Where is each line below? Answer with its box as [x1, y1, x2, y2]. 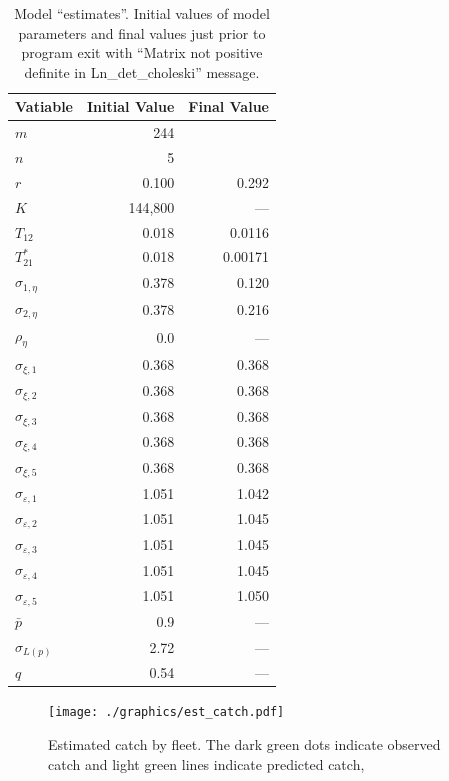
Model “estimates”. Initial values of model [14, 3, 270, 23]
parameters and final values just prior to [18, 22, 266, 43]
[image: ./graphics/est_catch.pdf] [48, 705, 285, 720]
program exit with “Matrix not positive [21, 42, 263, 63]
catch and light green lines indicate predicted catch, [48, 753, 365, 774]
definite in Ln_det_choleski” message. [24, 61, 260, 82]
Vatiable [15, 96, 73, 117]
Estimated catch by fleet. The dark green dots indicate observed [48, 734, 441, 755]
